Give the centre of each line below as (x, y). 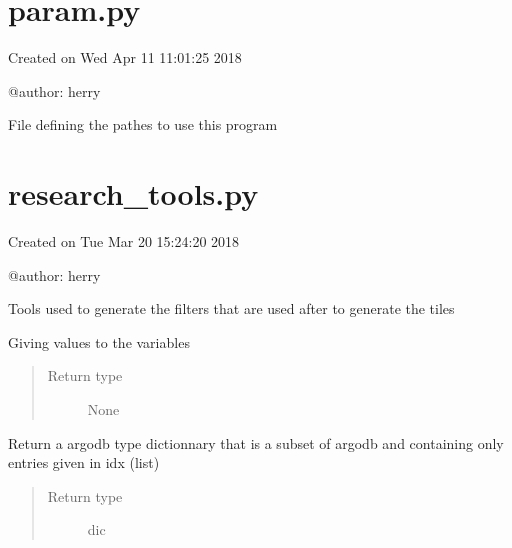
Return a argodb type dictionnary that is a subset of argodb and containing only (256, 442)
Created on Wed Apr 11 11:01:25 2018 (125, 57)
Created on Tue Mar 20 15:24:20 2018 (124, 241)
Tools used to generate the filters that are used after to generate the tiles (231, 308)
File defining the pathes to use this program (143, 124)
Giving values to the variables (99, 341)
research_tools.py (133, 193)
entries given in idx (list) (84, 462)
